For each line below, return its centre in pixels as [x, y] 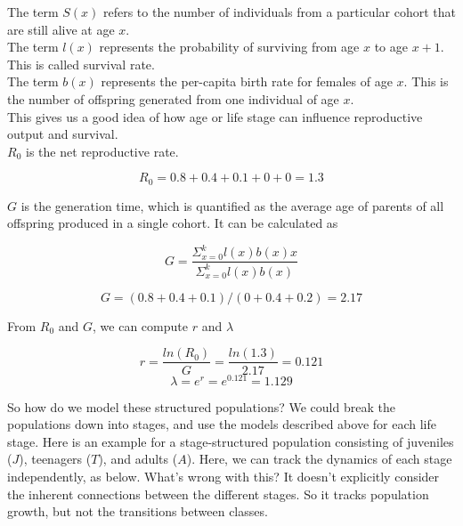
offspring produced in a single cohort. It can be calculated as [173, 223]
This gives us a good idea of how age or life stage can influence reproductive [215, 116]
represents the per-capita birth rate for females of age [247, 81]
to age [391, 47]
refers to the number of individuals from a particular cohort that [279, 12]
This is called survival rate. [81, 64]
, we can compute [140, 325]
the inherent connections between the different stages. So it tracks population [218, 494]
